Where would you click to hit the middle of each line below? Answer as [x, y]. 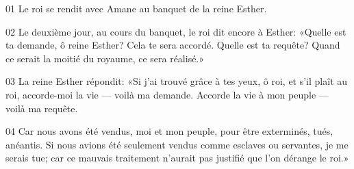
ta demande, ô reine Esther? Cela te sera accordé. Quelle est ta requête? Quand [173, 45]
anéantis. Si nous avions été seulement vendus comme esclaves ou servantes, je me [177, 144]
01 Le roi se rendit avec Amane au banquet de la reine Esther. [136, 8]
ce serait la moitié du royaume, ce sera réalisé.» [105, 58]
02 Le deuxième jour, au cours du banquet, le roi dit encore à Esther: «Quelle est [176, 31]
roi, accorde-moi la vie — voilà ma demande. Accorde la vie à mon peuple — [167, 94]
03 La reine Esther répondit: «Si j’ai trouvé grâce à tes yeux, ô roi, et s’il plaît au [177, 81]
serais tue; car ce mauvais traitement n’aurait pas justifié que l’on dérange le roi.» [177, 158]
